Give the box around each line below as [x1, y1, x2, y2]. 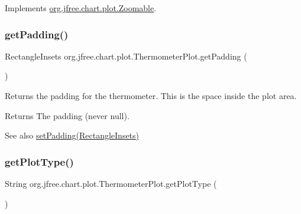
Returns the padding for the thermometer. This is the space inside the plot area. [5, 90, 297, 101]
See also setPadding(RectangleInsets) [5, 129, 140, 141]
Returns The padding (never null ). [5, 109, 130, 121]
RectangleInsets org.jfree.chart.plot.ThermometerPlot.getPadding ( [5, 50, 247, 62]
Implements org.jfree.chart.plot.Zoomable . [5, 2, 157, 14]
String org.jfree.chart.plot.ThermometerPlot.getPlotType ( [5, 177, 217, 189]
